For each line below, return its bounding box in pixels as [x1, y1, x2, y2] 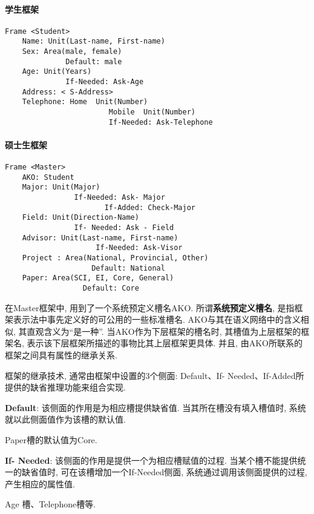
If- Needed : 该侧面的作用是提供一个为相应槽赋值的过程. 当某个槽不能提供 [5, 453, 298, 466]
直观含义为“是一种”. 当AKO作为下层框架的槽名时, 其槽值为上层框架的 [27, 325, 301, 337]
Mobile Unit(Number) [108, 108, 195, 117]
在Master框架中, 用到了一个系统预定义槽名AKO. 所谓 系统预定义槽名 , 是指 [5, 301, 295, 314]
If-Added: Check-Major [104, 203, 195, 212]
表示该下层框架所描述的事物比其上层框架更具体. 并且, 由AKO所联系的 [27, 337, 303, 349]
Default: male [65, 57, 122, 66]
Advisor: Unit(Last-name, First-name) [22, 233, 178, 242]
